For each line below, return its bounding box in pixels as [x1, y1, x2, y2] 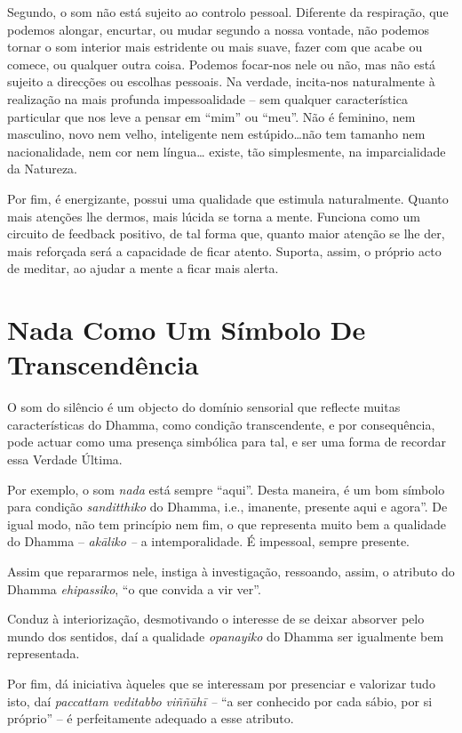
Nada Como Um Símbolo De [7, 311, 366, 348]
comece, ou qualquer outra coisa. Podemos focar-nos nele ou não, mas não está [7, 54, 436, 73]
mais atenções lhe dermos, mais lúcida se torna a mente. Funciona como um [7, 206, 420, 225]
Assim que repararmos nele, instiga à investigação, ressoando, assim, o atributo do [7, 561, 455, 580]
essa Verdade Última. [7, 450, 123, 468]
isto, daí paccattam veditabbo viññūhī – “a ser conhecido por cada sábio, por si [7, 691, 433, 710]
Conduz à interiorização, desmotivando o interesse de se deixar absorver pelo [7, 609, 425, 628]
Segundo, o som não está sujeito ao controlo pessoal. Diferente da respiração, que [7, 3, 449, 20]
